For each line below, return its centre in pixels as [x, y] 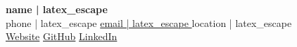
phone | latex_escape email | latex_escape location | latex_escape [149, 22]
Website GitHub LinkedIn [62, 36]
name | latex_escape [57, 9]
